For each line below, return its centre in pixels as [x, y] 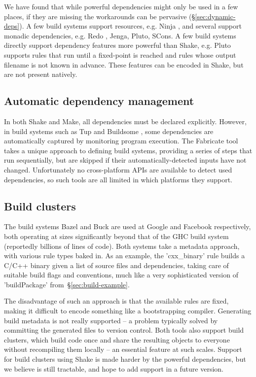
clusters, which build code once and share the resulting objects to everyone [117, 339]
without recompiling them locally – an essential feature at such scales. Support [123, 349]
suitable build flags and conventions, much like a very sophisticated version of [121, 275]
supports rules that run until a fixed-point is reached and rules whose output [120, 54]
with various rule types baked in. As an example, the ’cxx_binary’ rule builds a [125, 256]
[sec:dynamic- [215, 16]
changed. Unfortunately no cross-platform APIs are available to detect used [118, 169]
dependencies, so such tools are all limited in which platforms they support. [118, 179]
